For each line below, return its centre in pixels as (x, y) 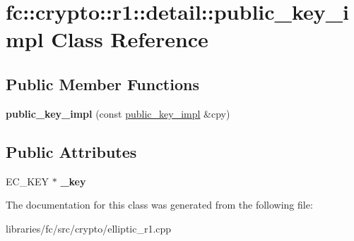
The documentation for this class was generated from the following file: (159, 205)
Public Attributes (71, 151)
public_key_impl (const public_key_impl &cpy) (118, 113)
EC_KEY (28, 181)
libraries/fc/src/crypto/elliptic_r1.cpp (89, 228)
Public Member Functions (102, 84)
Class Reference (130, 39)
